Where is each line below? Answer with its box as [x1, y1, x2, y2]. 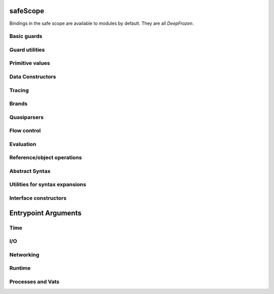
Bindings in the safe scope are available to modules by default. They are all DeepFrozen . [9, 20, 194, 26]
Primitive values [9, 60, 50, 67]
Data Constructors [9, 73, 56, 80]
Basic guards [9, 33, 43, 40]
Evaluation [9, 140, 37, 148]
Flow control [9, 127, 41, 134]
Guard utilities [9, 46, 45, 53]
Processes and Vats [9, 278, 60, 285]
